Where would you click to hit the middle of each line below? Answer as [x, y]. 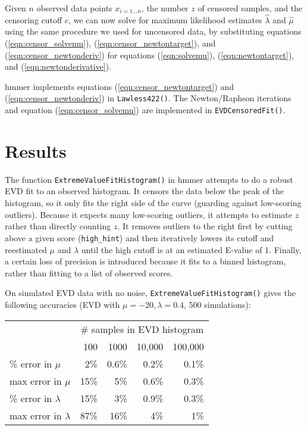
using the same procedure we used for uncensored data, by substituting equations [153, 31]
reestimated [26, 249]
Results [36, 150]
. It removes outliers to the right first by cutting [205, 226]
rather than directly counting [58, 226]
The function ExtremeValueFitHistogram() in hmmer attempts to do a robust [149, 179]
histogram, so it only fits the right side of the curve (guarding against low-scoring [153, 203]
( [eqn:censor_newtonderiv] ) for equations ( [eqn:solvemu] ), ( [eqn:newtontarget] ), [150, 54]
